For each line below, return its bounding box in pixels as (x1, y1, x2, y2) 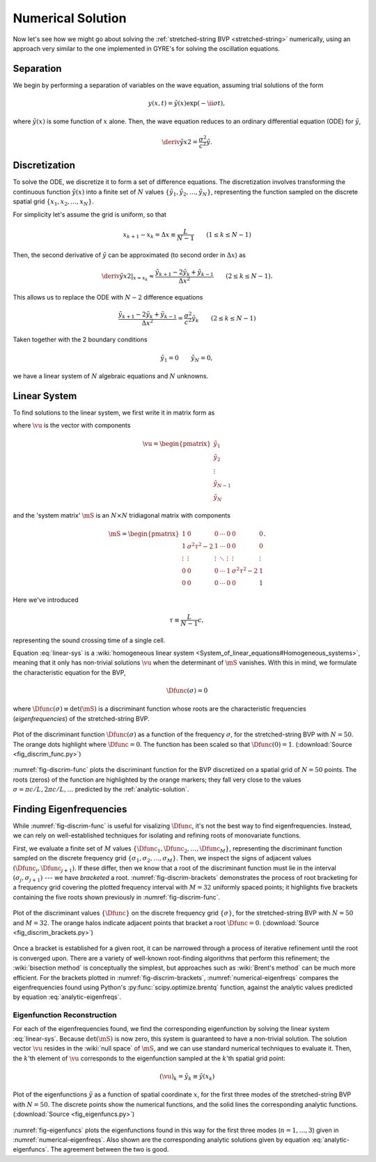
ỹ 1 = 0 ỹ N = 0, (160, 354, 213, 364)
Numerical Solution (13, 10, 127, 26)
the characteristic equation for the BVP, (13, 668, 126, 676)
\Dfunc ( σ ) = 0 (166, 687, 208, 695)
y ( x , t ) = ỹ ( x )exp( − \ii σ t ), (148, 100, 226, 107)
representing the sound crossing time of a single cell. (13, 636, 166, 644)
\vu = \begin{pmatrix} (142, 440, 212, 447)
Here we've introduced (13, 596, 79, 604)
